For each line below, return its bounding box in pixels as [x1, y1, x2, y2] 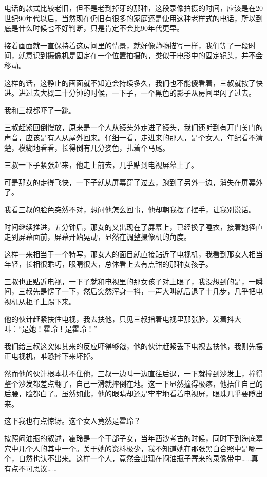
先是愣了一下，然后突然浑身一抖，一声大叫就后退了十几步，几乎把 [32, 286, 256, 297]
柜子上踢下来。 [25, 296, 76, 307]
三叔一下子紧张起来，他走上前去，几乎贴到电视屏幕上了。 [4, 159, 198, 170]
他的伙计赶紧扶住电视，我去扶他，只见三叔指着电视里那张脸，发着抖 [4, 313, 234, 324]
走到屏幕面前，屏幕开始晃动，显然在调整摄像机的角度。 [4, 231, 191, 242]
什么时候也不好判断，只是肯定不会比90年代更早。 [18, 23, 184, 33]
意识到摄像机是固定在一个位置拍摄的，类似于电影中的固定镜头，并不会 [25, 50, 263, 61]
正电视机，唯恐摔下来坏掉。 [4, 351, 98, 361]
